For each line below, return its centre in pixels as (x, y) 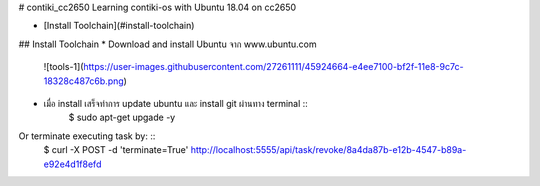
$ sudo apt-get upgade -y (122, 117)
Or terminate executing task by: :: (87, 136)
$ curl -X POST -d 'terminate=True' (116, 150)
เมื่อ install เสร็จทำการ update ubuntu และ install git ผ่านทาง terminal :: (176, 103)
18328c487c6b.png (83, 81)
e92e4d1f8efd (72, 164)
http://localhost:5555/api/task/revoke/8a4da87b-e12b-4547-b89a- (328, 150)
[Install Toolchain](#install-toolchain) (119, 26)
